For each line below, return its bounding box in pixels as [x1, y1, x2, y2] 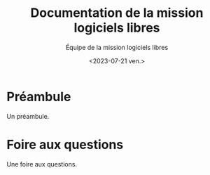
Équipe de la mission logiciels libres [65, 43, 169, 51]
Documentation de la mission [30, 5, 204, 21]
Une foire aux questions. [6, 160, 78, 168]
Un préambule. [6, 112, 50, 120]
